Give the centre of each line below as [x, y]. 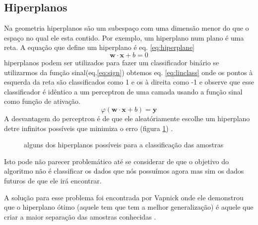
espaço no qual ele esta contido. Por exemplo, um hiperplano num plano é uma [124, 37]
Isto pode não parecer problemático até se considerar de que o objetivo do [117, 161]
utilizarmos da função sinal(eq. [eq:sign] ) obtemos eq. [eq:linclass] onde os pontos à [129, 72]
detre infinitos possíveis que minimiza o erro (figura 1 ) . [89, 128]
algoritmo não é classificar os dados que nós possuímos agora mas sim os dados [124, 171]
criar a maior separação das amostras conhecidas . [80, 216]
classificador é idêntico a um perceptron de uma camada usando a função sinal [123, 91]
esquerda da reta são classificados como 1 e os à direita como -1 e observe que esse [129, 82]
